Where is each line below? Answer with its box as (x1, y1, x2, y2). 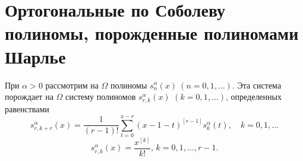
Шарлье (5, 44, 66, 68)
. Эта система (232, 78, 282, 91)
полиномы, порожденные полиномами (5, 21, 299, 45)
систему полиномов (65, 90, 136, 103)
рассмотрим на (45, 78, 99, 91)
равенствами (5, 103, 49, 115)
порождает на (5, 90, 53, 103)
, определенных (225, 90, 282, 103)
